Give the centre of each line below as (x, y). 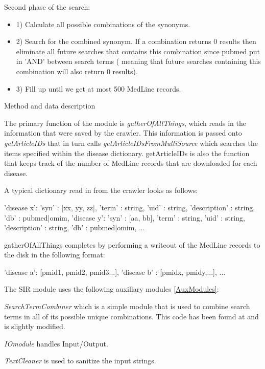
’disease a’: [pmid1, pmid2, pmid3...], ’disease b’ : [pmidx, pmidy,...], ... (115, 272)
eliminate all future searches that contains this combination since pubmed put (138, 51)
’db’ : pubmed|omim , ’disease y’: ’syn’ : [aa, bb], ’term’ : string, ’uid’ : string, (125, 217)
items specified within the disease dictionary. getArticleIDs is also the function (127, 153)
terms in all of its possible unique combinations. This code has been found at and (131, 316)
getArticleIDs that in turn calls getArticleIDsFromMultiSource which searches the (131, 143)
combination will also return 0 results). (77, 71)
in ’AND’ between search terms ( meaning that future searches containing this (138, 61)
